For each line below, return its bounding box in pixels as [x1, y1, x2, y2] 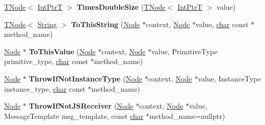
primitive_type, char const [4, 56, 88, 67]
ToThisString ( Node [71, 18, 140, 29]
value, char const [195, 18, 249, 29]
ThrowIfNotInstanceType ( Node [29, 73, 142, 84]
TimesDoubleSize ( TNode [76, 2, 166, 12]
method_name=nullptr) [149, 110, 225, 121]
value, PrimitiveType [151, 46, 218, 56]
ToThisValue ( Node [29, 46, 96, 56]
